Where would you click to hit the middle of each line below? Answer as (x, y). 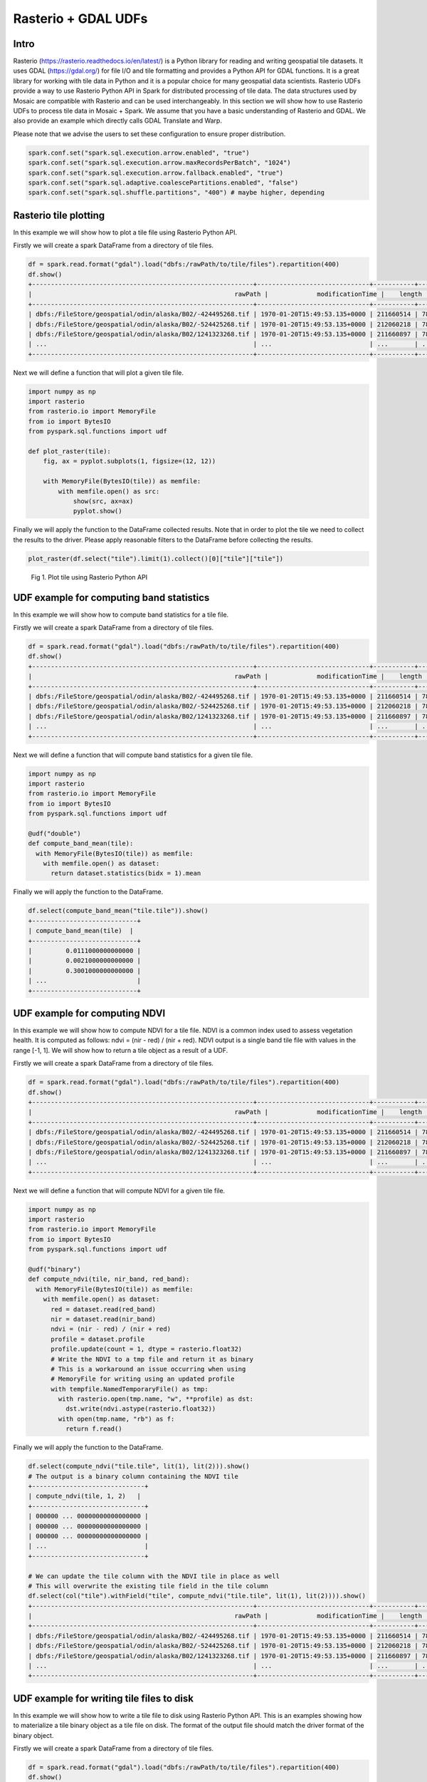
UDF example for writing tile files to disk (103, 1698)
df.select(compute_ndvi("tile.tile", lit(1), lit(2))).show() (139, 1466)
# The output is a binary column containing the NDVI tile (133, 1476)
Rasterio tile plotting (59, 215)
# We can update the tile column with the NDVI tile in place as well (154, 1576)
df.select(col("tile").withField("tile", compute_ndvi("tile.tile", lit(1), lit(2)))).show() (197, 1596)
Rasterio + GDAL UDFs (80, 19)
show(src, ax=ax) (103, 501)
